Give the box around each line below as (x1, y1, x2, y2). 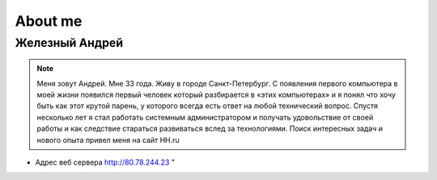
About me (15, 12, 83, 30)
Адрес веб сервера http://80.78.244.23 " (35, 157, 176, 167)
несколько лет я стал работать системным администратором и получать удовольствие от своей (36, 112, 374, 122)
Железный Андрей (15, 36, 124, 50)
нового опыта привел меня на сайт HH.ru (36, 135, 180, 144)
